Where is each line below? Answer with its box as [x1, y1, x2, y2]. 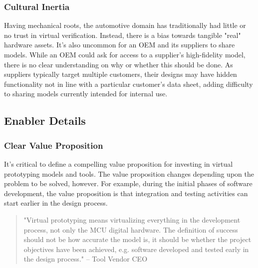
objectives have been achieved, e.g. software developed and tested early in [23, 244, 249, 254]
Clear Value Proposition [4, 139, 103, 151]
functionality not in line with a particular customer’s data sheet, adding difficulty [4, 78, 253, 89]
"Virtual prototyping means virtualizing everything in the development [23, 214, 241, 225]
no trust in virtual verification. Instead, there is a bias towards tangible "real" [4, 29, 241, 40]
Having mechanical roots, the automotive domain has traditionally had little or [4, 20, 246, 30]
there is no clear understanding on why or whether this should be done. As [4, 59, 233, 69]
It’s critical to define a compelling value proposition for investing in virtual [4, 158, 233, 169]
